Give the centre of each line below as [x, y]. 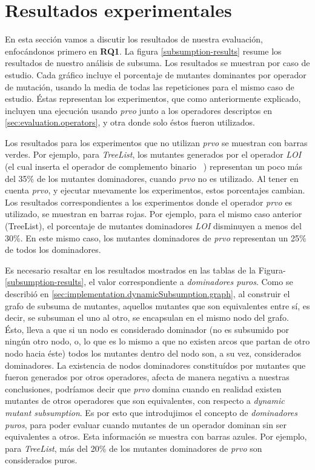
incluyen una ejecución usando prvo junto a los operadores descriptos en [138, 110]
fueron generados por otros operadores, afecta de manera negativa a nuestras [147, 377]
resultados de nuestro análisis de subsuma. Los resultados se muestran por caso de [157, 63]
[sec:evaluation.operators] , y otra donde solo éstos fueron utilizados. [130, 122]
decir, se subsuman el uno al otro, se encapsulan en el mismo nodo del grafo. [147, 317]
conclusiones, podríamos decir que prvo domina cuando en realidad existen [143, 388]
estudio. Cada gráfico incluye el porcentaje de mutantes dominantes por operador [156, 74]
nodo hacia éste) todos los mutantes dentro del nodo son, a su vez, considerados [153, 353]
